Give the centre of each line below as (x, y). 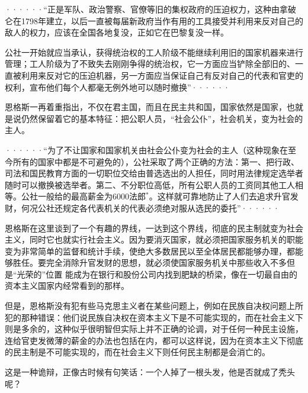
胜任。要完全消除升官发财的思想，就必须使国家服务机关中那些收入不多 (150, 262)
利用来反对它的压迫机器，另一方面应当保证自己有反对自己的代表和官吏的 (162, 75)
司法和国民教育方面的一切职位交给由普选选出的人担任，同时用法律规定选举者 (154, 173)
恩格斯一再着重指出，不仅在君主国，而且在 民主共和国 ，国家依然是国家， (146, 107)
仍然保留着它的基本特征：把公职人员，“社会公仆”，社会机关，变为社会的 (162, 118)
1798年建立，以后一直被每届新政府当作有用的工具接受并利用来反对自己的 (162, 20)
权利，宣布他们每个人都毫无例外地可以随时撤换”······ (117, 87)
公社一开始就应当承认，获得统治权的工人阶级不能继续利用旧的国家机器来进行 (154, 52)
